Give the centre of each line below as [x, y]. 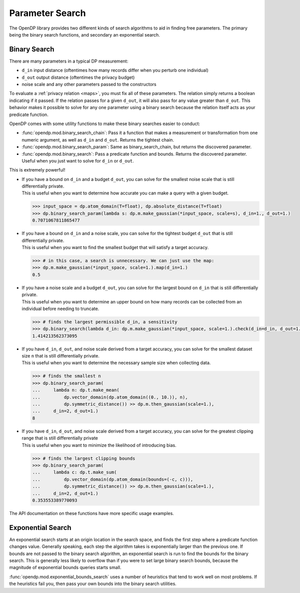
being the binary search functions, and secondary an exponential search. [84, 34]
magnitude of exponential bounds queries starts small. [65, 567]
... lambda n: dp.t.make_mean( [76, 390]
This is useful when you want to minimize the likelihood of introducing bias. [99, 445]
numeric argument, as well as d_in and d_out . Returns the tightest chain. [98, 139]
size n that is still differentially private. [60, 356]
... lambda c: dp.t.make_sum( [74, 472]
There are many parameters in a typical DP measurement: [69, 61]
